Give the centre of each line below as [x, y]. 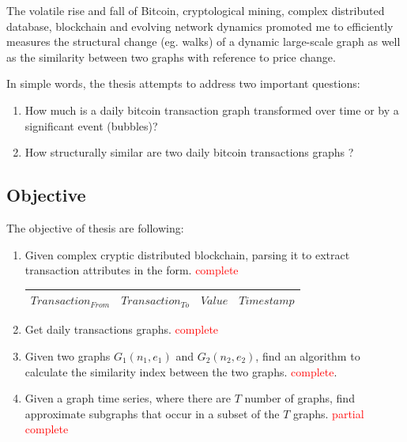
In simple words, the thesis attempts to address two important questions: [183, 83]
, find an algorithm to [308, 355]
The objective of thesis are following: [95, 227]
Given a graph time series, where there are [128, 398]
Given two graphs [68, 355]
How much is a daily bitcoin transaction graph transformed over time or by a [212, 110]
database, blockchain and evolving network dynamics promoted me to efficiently [200, 26]
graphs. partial [328, 413]
